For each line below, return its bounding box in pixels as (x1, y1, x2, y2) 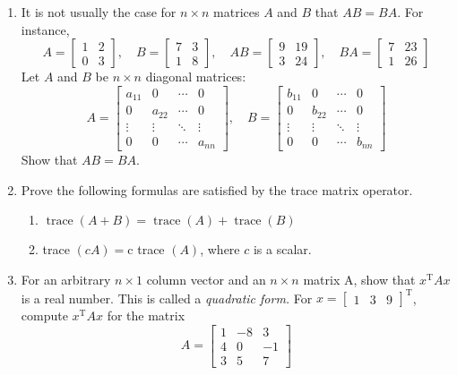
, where (200, 240, 240, 259)
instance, (21, 20, 70, 38)
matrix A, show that (303, 270, 416, 289)
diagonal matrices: (145, 67, 246, 86)
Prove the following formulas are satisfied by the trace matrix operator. (21, 180, 413, 199)
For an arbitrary (21, 270, 111, 289)
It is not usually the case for (21, 3, 177, 21)
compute (21, 306, 68, 325)
